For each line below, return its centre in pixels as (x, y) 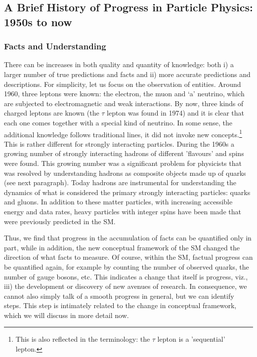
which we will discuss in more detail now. (66, 315)
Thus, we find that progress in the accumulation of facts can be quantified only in (128, 238)
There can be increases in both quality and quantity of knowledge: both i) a (119, 64)
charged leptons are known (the (52, 113)
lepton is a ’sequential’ (191, 339)
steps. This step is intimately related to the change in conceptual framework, (120, 305)
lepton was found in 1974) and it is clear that (175, 113)
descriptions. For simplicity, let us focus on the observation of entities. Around (123, 84)
